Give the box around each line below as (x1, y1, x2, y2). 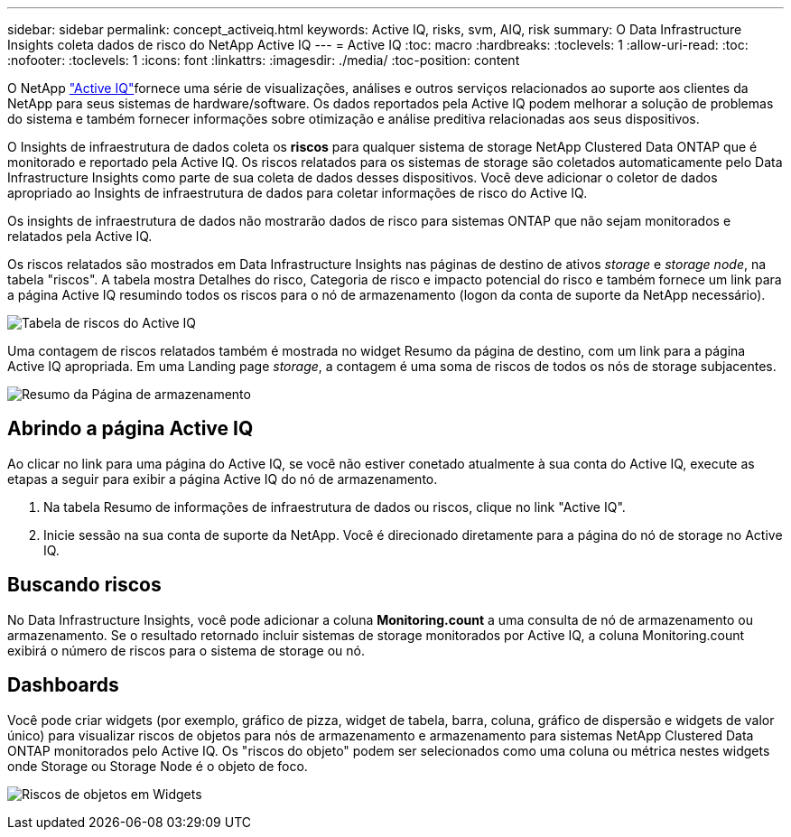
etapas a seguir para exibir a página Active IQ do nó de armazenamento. (7, 470, 438, 487)
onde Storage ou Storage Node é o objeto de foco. (7, 758, 308, 774)
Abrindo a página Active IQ (7, 417, 254, 441)
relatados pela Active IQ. (7, 228, 153, 244)
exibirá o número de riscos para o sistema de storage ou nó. (7, 642, 366, 658)
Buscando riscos (7, 573, 162, 597)
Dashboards (7, 674, 119, 697)
